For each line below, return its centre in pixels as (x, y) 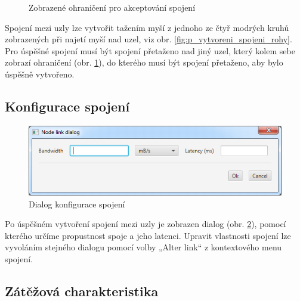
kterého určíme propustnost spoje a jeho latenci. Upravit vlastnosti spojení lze (148, 235)
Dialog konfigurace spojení (77, 204)
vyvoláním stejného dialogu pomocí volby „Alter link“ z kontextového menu (143, 247)
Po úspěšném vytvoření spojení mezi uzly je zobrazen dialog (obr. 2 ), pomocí (146, 224)
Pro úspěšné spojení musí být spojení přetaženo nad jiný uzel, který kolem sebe (150, 50)
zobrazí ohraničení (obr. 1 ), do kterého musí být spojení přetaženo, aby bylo (144, 62)
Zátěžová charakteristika (82, 291)
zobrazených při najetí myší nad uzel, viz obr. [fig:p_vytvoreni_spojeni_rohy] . (149, 39)
